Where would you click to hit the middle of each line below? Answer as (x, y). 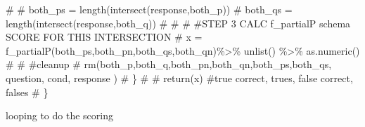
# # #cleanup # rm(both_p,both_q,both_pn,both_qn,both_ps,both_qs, (169, 64)
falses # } (27, 92)
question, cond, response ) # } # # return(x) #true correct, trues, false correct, (179, 78)
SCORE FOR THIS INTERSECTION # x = (104, 37)
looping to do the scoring (59, 115)
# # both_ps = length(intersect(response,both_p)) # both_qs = (149, 9)
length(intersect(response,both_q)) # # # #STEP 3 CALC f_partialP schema (178, 23)
